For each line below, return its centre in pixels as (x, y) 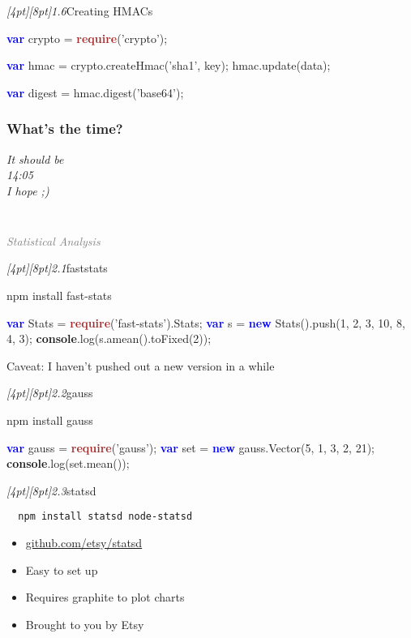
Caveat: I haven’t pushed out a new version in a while (141, 365)
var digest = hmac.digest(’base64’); (95, 92)
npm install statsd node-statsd (105, 517)
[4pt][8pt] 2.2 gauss (50, 393)
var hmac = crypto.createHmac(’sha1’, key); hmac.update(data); (169, 65)
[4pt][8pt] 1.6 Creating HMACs (80, 11)
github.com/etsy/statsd (84, 543)
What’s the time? (65, 128)
